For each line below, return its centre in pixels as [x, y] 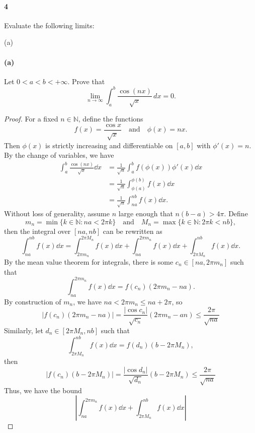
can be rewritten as [133, 231]
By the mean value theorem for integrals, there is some [89, 262]
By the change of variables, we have [59, 155]
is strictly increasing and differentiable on [109, 145]
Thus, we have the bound [43, 390]
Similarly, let [24, 330]
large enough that [146, 213]
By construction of [33, 301]
